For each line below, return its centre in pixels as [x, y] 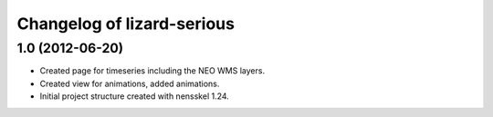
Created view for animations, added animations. [130, 83]
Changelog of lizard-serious [126, 24]
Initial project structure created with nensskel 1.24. [135, 96]
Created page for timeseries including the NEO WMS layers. [152, 71]
